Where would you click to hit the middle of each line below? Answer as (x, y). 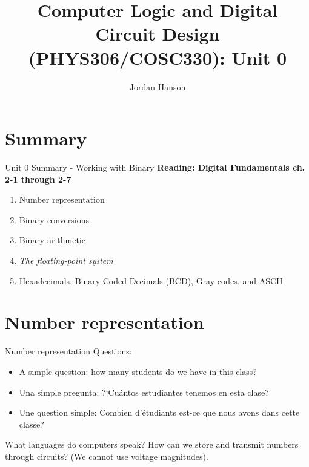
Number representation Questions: (68, 351)
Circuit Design (158, 34)
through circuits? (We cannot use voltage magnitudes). (107, 456)
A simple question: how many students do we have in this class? (138, 371)
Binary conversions (54, 219)
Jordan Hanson (158, 86)
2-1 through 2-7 (38, 179)
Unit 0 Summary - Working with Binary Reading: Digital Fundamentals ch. (155, 167)
